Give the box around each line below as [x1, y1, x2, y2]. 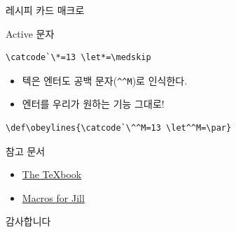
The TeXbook [22, 167, 82, 182]
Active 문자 [6, 26, 55, 41]
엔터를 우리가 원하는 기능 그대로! [22, 96, 165, 111]
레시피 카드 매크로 [6, 3, 85, 17]
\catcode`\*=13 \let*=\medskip [6, 52, 151, 63]
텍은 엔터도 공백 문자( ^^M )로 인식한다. [22, 73, 188, 87]
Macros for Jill [22, 190, 85, 205]
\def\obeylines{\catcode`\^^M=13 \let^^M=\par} [6, 123, 232, 133]
